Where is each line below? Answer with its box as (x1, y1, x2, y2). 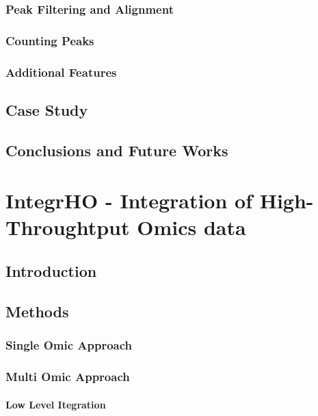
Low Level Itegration (5, 397, 106, 411)
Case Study (5, 99, 88, 120)
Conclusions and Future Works (5, 139, 228, 160)
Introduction (5, 260, 97, 282)
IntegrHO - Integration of (5, 186, 253, 215)
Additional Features (5, 63, 117, 80)
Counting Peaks (5, 32, 94, 49)
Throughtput (5, 213, 130, 241)
